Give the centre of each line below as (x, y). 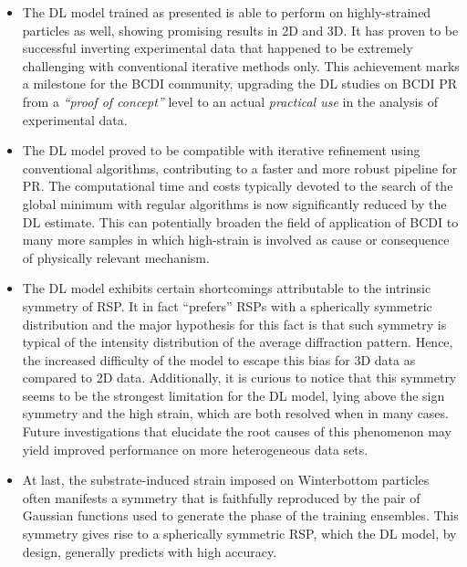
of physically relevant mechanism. (116, 257)
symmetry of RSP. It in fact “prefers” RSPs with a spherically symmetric (227, 305)
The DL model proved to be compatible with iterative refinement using (221, 150)
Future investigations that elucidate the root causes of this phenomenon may (237, 431)
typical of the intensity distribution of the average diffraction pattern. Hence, (238, 342)
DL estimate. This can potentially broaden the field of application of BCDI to (240, 221)
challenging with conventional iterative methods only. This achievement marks (241, 65)
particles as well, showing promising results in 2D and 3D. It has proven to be (240, 30)
